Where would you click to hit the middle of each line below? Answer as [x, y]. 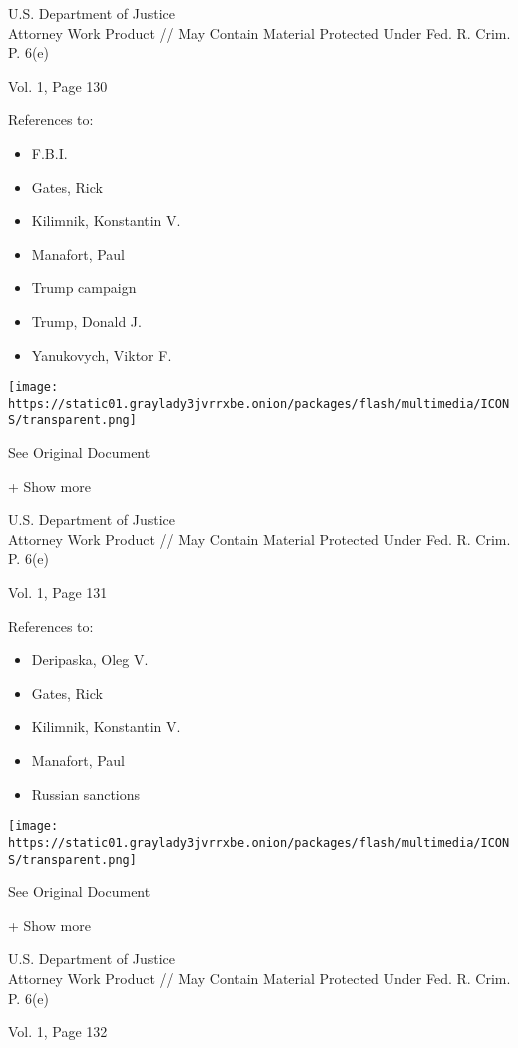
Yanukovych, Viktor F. [101, 354]
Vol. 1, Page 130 [58, 85]
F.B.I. [49, 152]
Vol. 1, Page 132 [58, 1031]
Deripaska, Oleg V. [90, 659]
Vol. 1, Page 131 [58, 592]
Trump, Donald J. [86, 320]
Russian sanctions [86, 793]
